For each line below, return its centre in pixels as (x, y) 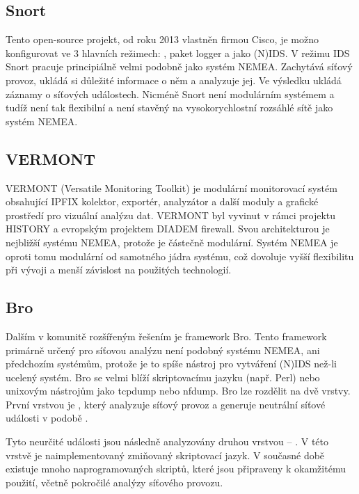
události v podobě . (47, 418)
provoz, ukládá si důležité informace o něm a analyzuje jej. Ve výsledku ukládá (174, 80)
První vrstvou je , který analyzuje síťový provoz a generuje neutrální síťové (166, 404)
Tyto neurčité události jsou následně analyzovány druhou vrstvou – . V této (167, 441)
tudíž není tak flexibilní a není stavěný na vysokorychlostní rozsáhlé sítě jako (169, 107)
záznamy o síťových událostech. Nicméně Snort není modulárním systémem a (170, 94)
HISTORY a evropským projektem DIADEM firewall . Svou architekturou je (168, 229)
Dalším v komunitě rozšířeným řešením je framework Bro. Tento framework (166, 336)
